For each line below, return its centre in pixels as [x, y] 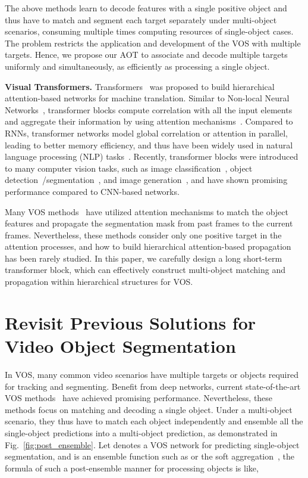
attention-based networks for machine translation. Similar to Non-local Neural [147, 98]
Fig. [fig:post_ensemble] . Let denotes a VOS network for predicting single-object [152, 444]
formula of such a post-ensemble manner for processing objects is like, [132, 468]
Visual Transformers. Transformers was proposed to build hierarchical [140, 86]
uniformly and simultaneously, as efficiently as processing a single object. [137, 66]
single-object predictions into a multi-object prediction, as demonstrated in [141, 432]
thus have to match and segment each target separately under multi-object [141, 19]
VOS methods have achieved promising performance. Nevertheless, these [139, 398]
